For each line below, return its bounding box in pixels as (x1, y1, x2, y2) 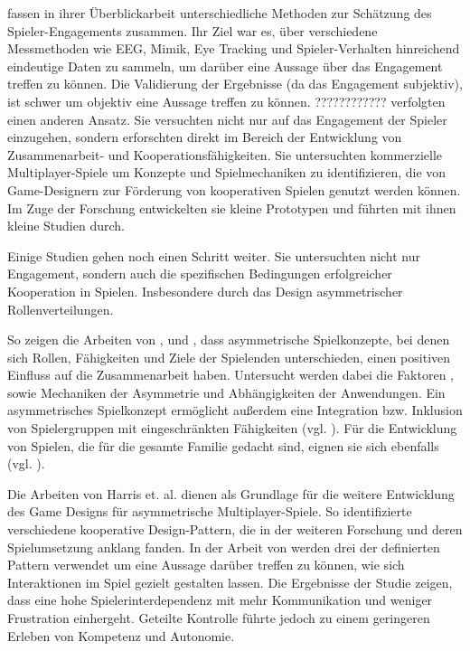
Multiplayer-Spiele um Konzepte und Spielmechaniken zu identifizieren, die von (7, 163, 446, 182)
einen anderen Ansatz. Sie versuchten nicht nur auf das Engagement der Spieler (7, 109, 447, 128)
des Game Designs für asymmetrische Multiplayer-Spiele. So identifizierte (7, 502, 412, 521)
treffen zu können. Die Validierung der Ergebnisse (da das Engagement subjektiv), (7, 74, 463, 93)
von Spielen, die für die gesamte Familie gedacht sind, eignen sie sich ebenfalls (7, 436, 439, 455)
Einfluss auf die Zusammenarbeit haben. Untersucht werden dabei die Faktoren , (7, 365, 455, 384)
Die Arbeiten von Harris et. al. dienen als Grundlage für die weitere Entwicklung (7, 484, 455, 503)
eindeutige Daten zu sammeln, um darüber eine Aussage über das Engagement (7, 56, 443, 75)
